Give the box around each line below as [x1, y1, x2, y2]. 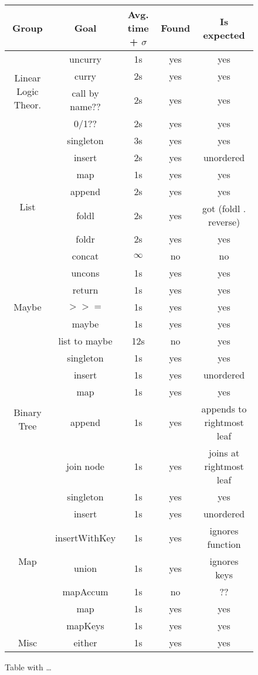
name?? [70, 100, 101, 113]
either [73, 636, 97, 649]
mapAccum [62, 585, 108, 598]
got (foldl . [202, 202, 246, 215]
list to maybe [58, 334, 113, 347]
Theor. [13, 98, 42, 111]
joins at [209, 446, 240, 459]
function [207, 537, 241, 551]
